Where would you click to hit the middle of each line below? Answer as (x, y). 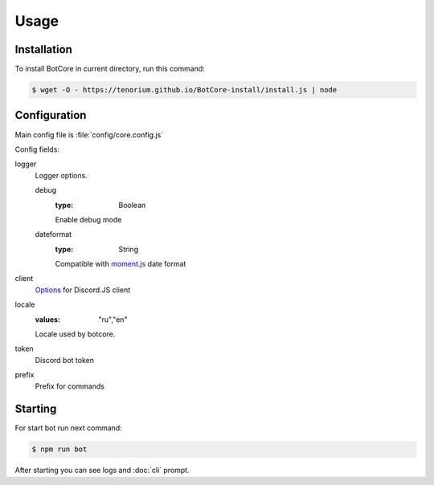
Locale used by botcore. (75, 334)
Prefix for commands (70, 386)
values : (47, 319)
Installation (43, 49)
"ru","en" (113, 319)
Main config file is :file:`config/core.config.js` (89, 134)
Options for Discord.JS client (83, 290)
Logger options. (61, 175)
